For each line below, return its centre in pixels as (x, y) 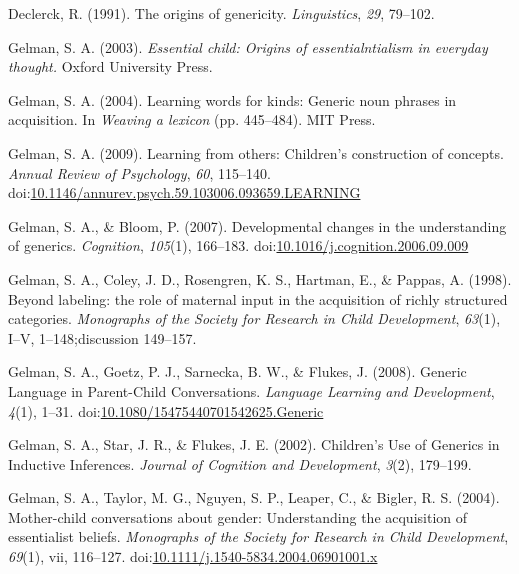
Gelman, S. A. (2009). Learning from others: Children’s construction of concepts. (256, 152)
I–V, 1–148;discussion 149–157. (102, 337)
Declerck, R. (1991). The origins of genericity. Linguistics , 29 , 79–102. (221, 13)
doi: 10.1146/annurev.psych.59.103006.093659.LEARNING (184, 192)
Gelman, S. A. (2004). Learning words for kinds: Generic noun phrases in (232, 99)
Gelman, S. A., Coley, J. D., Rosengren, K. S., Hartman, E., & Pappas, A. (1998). (260, 278)
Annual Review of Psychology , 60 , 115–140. (139, 172)
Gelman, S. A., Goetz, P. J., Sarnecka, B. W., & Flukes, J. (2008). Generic (237, 371)
